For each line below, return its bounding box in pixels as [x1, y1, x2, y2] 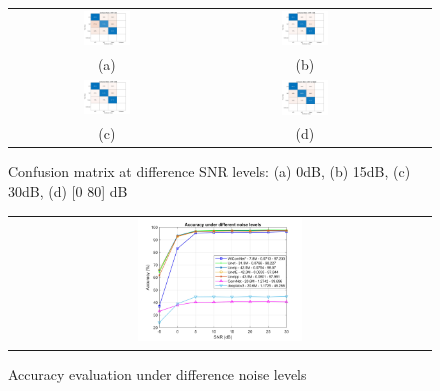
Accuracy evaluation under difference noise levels [8, 363, 307, 384]
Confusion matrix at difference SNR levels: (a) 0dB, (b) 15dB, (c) [8, 161, 411, 182]
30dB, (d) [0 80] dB [8, 181, 128, 202]
